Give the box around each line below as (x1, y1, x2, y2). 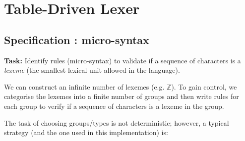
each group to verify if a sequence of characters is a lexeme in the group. (4, 100, 224, 111)
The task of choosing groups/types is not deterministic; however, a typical (4, 117, 229, 128)
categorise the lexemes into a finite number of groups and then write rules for (4, 91, 239, 101)
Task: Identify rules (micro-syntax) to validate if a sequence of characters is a (4, 55, 241, 65)
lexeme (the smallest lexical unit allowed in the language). (4, 65, 180, 75)
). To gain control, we (171, 81, 237, 92)
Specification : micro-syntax (4, 32, 149, 47)
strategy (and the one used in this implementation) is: (4, 127, 168, 138)
